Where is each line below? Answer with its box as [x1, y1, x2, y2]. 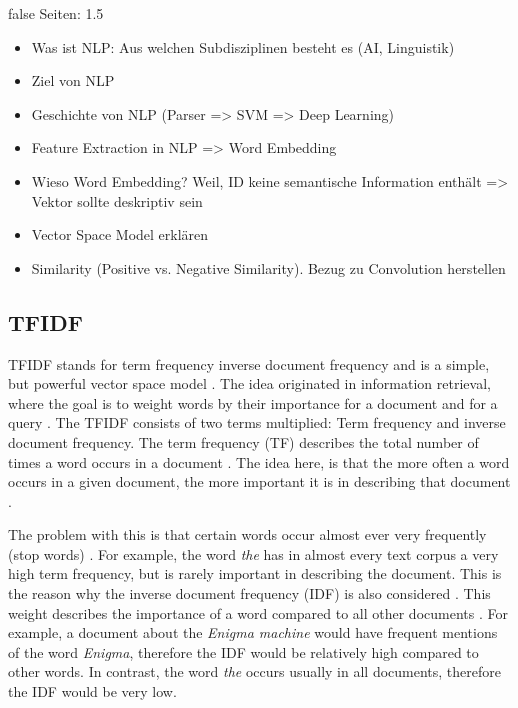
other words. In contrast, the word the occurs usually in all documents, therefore [8, 661, 501, 682]
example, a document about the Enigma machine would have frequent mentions [8, 622, 498, 643]
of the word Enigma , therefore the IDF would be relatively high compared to [8, 641, 479, 662]
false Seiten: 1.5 [8, 3, 104, 23]
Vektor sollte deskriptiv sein [31, 190, 203, 211]
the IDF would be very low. [8, 681, 177, 702]
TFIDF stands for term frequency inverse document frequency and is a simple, [8, 353, 490, 374]
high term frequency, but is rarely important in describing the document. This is [8, 563, 502, 584]
